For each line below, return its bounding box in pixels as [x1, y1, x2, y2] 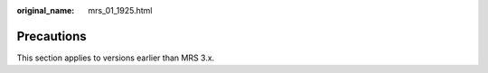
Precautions [16, 28, 88, 44]
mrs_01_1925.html [88, 5, 153, 15]
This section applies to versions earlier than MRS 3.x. [16, 52, 215, 63]
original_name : [16, 5, 75, 15]
